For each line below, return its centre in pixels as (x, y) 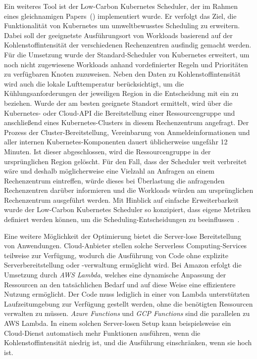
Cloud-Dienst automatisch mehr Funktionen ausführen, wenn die (102, 333)
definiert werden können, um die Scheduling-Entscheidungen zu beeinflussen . (122, 219)
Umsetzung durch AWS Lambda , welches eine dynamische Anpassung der (115, 275)
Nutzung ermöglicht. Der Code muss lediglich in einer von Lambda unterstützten (127, 294)
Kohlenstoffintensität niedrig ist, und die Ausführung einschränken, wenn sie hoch (128, 342)
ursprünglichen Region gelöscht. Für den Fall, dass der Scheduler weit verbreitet (126, 161)
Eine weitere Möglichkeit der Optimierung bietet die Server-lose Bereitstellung (123, 236)
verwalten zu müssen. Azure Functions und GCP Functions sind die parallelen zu (127, 313)
